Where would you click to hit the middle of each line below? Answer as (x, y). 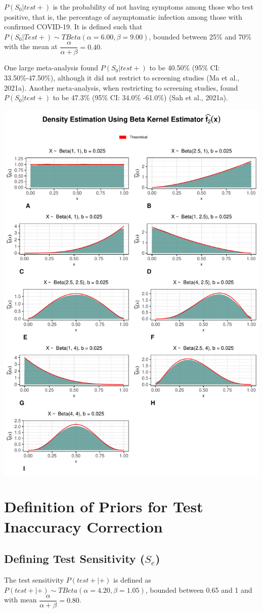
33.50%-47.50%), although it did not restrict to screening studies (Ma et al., (122, 78)
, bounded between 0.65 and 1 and (199, 589)
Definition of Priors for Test (104, 506)
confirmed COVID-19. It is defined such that (73, 27)
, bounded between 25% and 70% (200, 36)
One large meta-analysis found (51, 68)
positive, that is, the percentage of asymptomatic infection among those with (123, 16)
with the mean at (31, 46)
